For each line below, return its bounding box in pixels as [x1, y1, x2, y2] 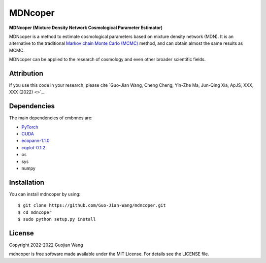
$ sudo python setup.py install [18, 217, 96, 222]
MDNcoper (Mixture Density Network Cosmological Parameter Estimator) [9, 25, 163, 31]
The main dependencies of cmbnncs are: [9, 115, 93, 121]
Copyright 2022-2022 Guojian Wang [9, 242, 83, 248]
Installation [9, 178, 44, 187]
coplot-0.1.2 [21, 144, 46, 150]
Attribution [9, 69, 44, 77]
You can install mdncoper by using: [9, 191, 81, 197]
